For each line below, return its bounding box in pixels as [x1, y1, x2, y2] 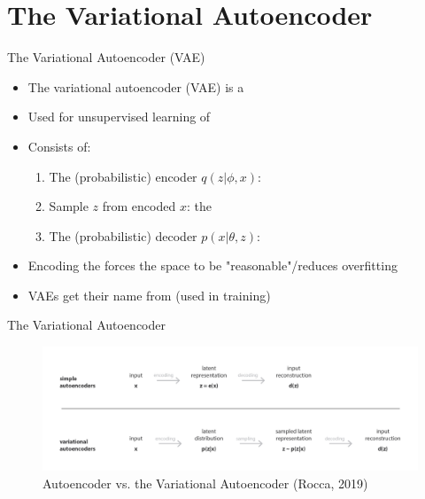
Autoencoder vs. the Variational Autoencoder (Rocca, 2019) [42, 473, 368, 492]
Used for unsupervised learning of [27, 107, 211, 126]
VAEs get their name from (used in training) [27, 285, 271, 304]
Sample [49, 197, 89, 215]
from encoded [102, 197, 176, 215]
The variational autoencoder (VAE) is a [27, 77, 244, 96]
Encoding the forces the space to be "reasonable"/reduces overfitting [27, 256, 398, 275]
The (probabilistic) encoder [49, 167, 197, 185]
